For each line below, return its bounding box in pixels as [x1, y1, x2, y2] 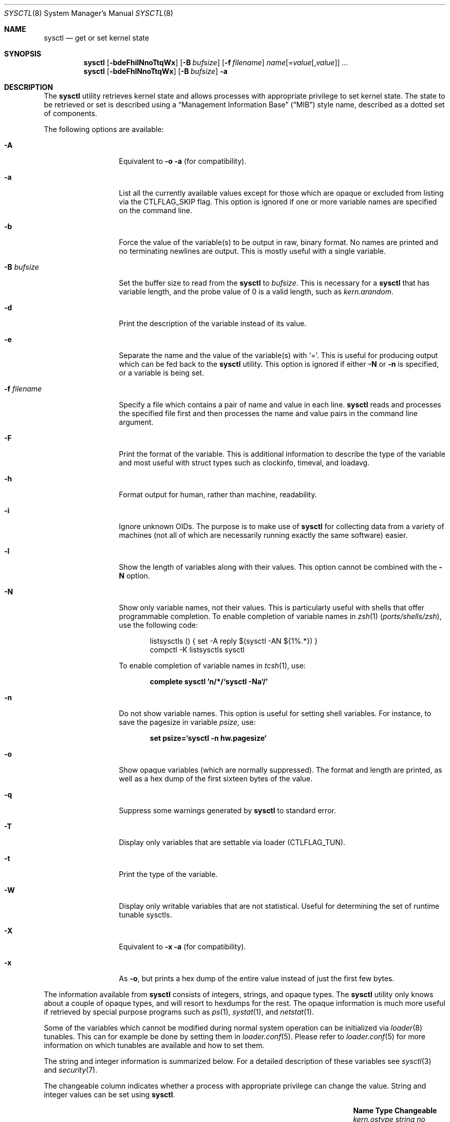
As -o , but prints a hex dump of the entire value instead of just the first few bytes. [119, 974, 395, 983]
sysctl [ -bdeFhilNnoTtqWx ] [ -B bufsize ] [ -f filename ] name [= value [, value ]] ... [83, 58, 348, 67]
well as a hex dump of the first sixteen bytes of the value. [119, 774, 313, 783]
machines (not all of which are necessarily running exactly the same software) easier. [119, 531, 408, 539]
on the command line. [119, 206, 192, 215]
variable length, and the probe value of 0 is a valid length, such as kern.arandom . [119, 287, 394, 296]
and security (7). [44, 1065, 98, 1074]
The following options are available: [44, 125, 164, 134]
